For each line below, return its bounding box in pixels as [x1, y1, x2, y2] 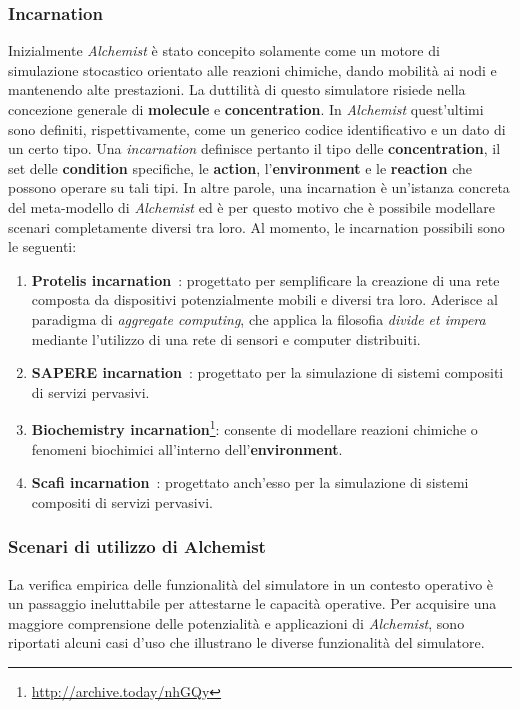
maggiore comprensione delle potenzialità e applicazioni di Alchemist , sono [8, 612, 465, 633]
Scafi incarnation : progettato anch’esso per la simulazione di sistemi [31, 472, 469, 493]
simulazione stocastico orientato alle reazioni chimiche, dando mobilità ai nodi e [8, 59, 497, 80]
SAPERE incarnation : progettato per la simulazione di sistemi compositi [31, 362, 504, 383]
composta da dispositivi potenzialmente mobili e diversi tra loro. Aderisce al [31, 289, 498, 310]
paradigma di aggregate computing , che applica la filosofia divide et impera [31, 308, 486, 329]
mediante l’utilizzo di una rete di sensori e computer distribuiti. [31, 328, 421, 349]
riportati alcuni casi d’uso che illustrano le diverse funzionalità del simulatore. [8, 632, 485, 653]
